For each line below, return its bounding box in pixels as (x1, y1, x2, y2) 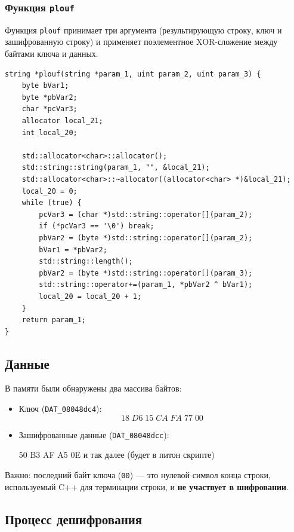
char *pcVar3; (21, 105, 78, 114)
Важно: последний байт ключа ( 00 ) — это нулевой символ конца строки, (5, 468, 271, 481)
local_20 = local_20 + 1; (39, 292, 142, 301)
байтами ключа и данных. (5, 47, 98, 60)
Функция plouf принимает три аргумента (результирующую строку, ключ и (5, 23, 282, 36)
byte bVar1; (21, 81, 69, 90)
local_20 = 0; (21, 186, 78, 195)
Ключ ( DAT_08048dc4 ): (18, 402, 102, 415)
